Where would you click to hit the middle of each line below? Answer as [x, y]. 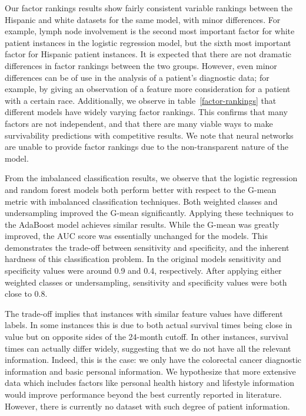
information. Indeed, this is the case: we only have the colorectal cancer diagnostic [153, 360]
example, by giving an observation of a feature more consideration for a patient [148, 89]
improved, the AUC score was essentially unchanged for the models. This [136, 236]
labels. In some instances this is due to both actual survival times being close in [149, 325]
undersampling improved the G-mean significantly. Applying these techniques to [149, 213]
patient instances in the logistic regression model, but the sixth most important [148, 42]
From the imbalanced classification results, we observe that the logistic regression [151, 178]
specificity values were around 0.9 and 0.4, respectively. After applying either [143, 271]
